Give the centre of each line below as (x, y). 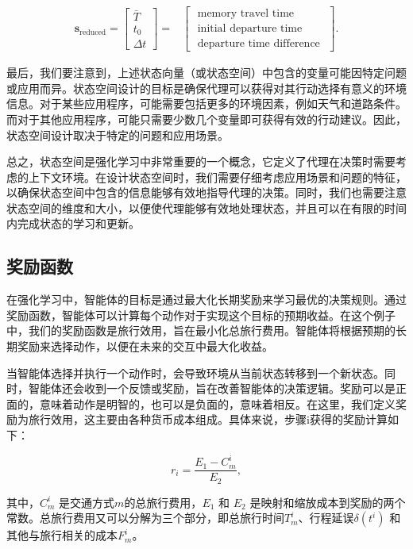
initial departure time (250, 29)
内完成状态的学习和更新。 (73, 223)
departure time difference (259, 44)
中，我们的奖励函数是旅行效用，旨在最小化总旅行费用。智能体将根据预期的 (201, 330)
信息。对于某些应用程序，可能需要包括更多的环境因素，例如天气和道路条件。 (206, 104)
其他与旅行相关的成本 (62, 535)
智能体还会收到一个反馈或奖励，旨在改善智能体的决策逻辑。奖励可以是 (212, 388)
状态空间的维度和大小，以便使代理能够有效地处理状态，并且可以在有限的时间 (206, 207)
